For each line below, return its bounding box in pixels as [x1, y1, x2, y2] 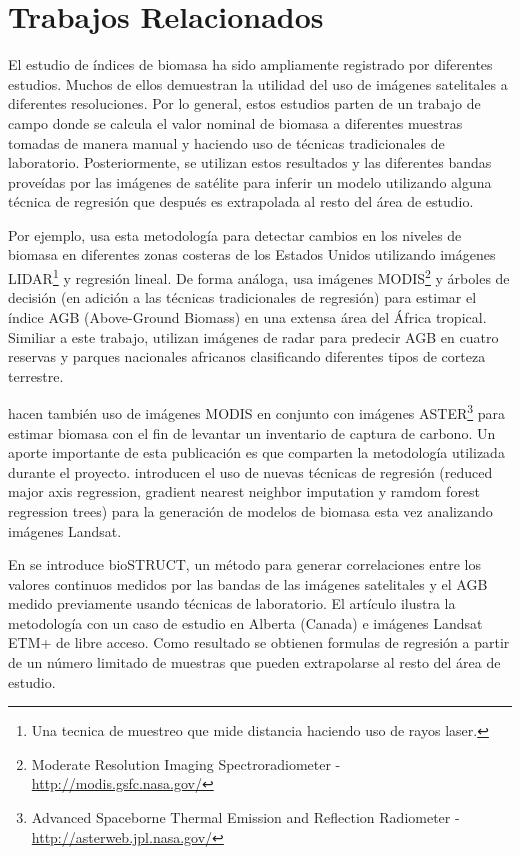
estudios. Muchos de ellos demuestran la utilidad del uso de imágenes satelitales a [8, 73, 508, 94]
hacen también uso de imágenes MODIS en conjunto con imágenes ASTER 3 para [8, 400, 506, 423]
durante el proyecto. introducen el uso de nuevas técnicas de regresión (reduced [8, 461, 493, 482]
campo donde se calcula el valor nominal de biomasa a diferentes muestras [8, 112, 463, 133]
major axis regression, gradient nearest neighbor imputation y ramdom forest [8, 481, 481, 502]
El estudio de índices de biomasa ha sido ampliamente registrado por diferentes [8, 54, 493, 75]
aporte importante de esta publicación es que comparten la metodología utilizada [8, 442, 505, 463]
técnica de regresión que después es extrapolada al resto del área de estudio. [8, 191, 474, 212]
